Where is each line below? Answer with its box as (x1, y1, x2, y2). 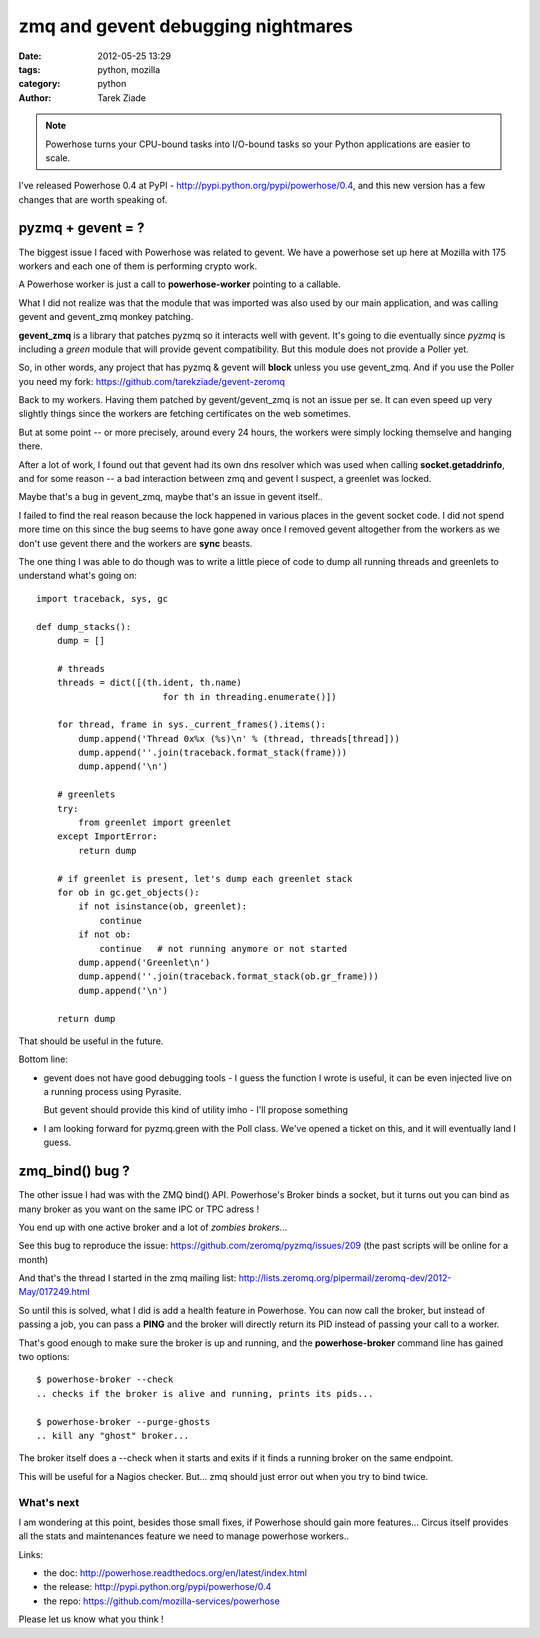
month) (18, 1253, 49, 1265)
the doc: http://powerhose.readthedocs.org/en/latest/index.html (43, 1567, 307, 1579)
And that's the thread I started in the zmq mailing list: (18, 1272, 237, 1284)
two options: (18, 1351, 70, 1363)
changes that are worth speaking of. (18, 193, 168, 205)
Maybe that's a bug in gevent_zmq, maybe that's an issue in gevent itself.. (18, 491, 324, 503)
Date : (18, 50, 42, 62)
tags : (18, 63, 41, 75)
